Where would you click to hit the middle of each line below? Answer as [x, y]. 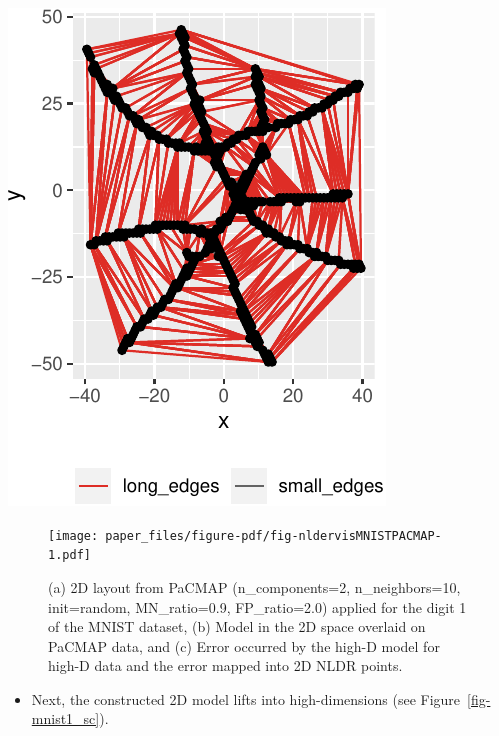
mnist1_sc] [65, 718]
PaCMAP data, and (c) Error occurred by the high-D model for [244, 645]
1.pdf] [69, 555]
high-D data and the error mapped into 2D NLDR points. [225, 665]
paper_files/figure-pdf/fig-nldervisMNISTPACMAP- [273, 535]
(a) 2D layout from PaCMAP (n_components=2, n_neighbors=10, [254, 586]
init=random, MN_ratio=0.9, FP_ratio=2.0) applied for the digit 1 [257, 606]
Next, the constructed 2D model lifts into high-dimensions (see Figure [246, 698]
